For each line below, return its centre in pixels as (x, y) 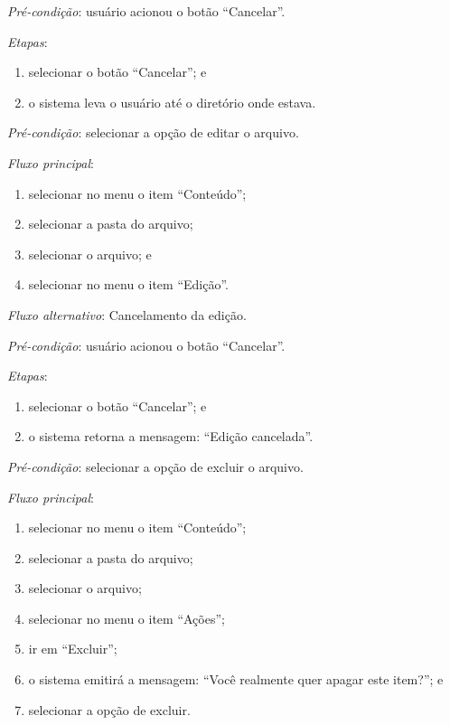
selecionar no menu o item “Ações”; (127, 618)
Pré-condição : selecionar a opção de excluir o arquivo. (155, 466)
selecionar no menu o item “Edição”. (128, 284)
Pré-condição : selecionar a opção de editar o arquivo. (153, 132)
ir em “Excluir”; (73, 649)
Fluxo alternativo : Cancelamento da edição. (127, 314)
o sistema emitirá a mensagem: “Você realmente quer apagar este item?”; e (236, 679)
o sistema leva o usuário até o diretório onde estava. (172, 102)
